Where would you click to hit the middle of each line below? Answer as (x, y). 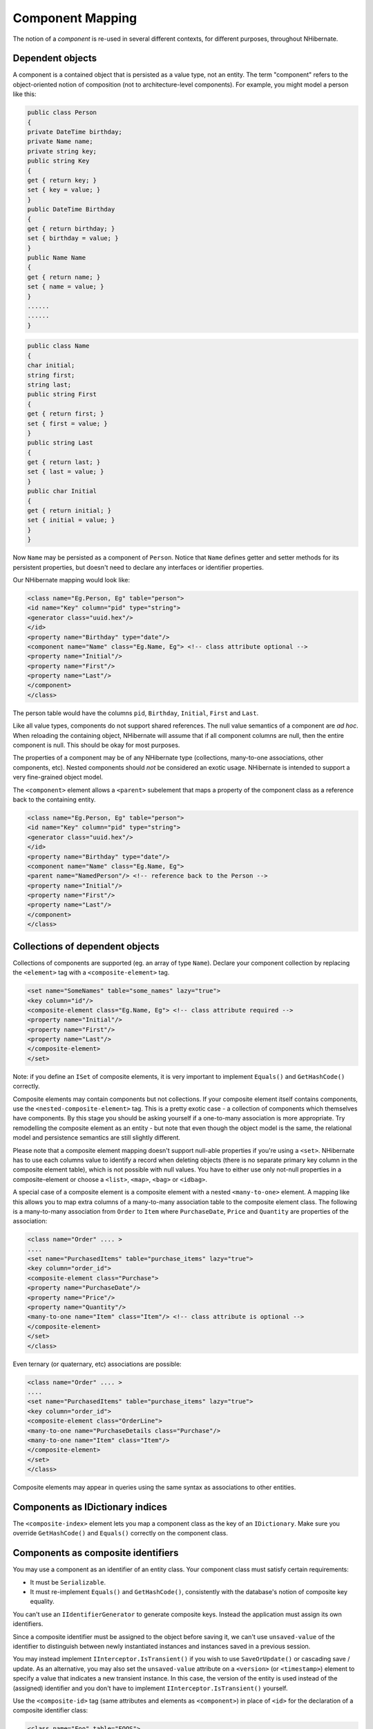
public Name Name (57, 258)
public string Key (58, 161)
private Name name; (60, 141)
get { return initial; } (69, 511)
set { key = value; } (64, 190)
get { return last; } (64, 462)
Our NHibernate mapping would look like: (71, 580)
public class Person (62, 113)
